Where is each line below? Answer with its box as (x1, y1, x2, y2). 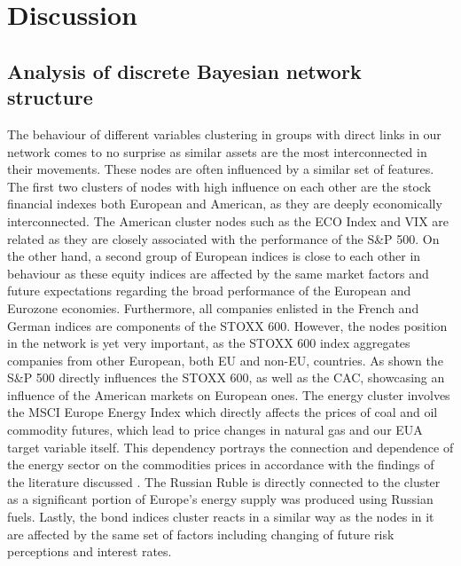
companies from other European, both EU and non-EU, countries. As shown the (7, 350, 443, 369)
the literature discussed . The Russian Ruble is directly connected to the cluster (7, 472, 441, 491)
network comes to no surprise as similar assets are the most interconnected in (7, 142, 427, 161)
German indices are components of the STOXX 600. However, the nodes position (7, 316, 448, 334)
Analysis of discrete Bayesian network (7, 57, 362, 84)
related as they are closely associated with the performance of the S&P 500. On (7, 229, 440, 248)
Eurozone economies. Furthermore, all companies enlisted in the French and (7, 298, 419, 317)
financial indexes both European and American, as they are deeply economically (7, 194, 442, 213)
